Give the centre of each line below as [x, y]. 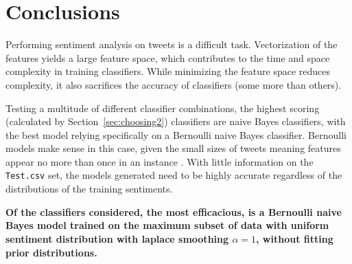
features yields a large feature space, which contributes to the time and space [168, 57]
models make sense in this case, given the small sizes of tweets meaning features [173, 148]
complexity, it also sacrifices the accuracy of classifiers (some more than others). [174, 84]
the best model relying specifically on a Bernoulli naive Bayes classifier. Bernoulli [176, 134]
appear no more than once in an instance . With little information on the [160, 161]
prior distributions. [51, 252]
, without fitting [295, 238]
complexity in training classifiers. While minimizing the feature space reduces [168, 71]
